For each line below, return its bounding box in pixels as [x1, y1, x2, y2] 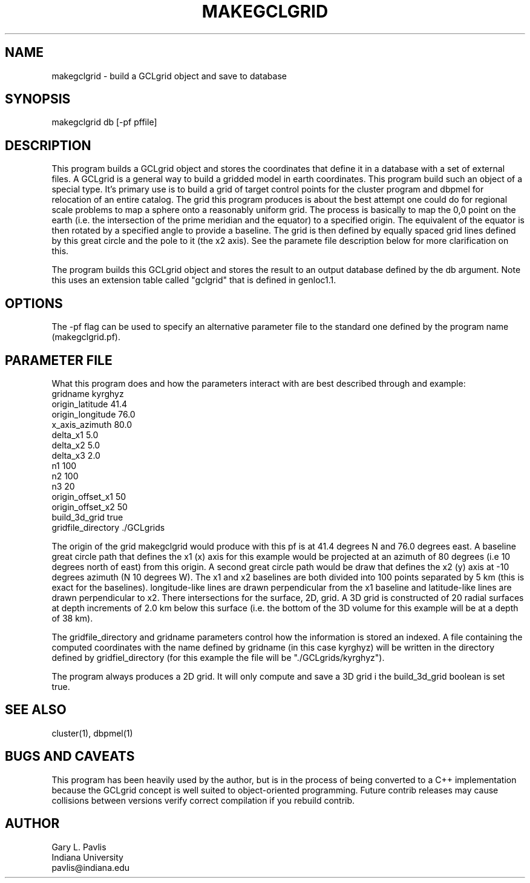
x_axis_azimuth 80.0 [51, 419, 132, 430]
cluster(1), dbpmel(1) [51, 727, 133, 738]
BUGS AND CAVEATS [5, 749, 135, 764]
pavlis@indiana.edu [51, 862, 130, 873]
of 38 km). [51, 612, 93, 623]
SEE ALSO [5, 702, 67, 718]
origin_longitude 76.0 [51, 409, 136, 419]
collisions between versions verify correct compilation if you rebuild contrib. [51, 795, 355, 806]
